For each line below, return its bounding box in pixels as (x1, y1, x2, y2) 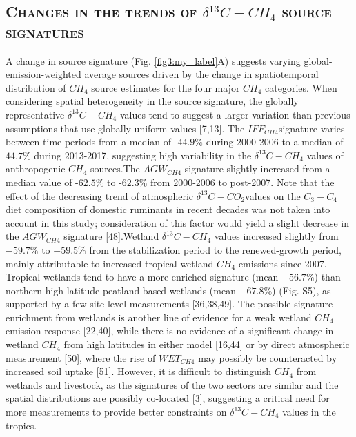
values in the (282, 405, 336, 419)
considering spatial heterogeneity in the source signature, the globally (6, 94, 299, 108)
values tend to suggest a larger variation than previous (119, 107, 350, 121)
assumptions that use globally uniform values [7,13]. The (6, 121, 245, 135)
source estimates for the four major (91, 80, 240, 94)
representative (6, 107, 65, 121)
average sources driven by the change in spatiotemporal (84, 67, 319, 81)
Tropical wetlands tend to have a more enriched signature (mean (6, 270, 279, 284)
